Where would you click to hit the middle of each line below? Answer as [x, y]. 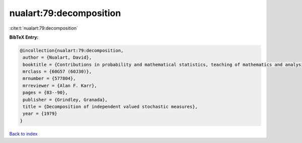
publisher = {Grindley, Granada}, [65, 100]
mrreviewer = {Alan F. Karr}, [60, 86]
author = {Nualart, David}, [57, 57]
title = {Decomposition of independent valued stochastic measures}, [110, 107]
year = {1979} [40, 114]
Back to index [23, 133]
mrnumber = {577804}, [49, 79]
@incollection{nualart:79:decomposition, [72, 50]
